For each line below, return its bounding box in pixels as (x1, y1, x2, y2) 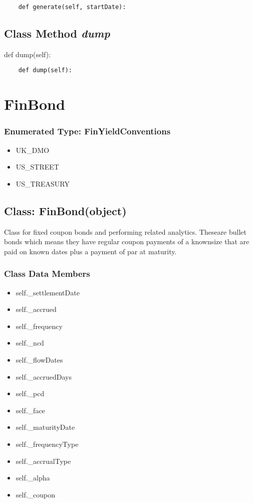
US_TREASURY (16, 178, 70, 189)
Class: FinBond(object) (4, 203, 127, 218)
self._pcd (16, 388, 45, 399)
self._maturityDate (16, 422, 75, 432)
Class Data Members (4, 267, 90, 280)
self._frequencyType (16, 439, 79, 449)
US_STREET (16, 161, 59, 172)
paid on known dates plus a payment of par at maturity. (4, 246, 177, 256)
